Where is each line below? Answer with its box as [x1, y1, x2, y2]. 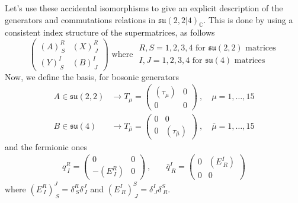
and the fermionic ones [5, 140, 87, 153]
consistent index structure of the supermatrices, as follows [5, 26, 215, 39]
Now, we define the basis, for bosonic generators [5, 70, 180, 83]
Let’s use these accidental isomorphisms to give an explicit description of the [5, 2, 283, 14]
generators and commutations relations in [5, 13, 156, 26]
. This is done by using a [203, 13, 293, 26]
